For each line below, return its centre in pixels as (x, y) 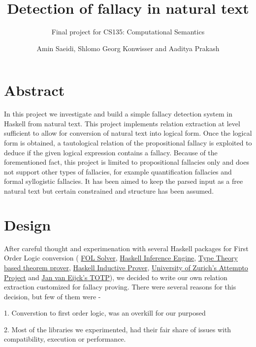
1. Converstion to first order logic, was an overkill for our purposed (105, 313)
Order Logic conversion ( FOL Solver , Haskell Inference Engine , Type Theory (121, 258)
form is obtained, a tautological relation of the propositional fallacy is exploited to (128, 143)
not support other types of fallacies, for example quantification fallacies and (118, 171)
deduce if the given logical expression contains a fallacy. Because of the (111, 152)
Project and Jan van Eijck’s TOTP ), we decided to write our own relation (116, 277)
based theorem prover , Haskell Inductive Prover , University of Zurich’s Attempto (126, 267)
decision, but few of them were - (52, 296)
